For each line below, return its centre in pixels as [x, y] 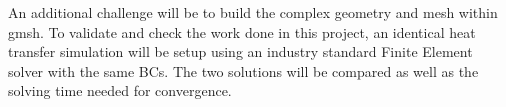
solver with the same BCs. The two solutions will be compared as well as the [243, 70]
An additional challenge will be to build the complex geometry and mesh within [253, 12]
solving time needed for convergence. [120, 90]
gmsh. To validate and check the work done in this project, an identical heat [242, 31]
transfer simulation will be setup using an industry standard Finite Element [240, 51]
